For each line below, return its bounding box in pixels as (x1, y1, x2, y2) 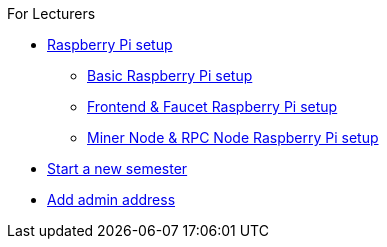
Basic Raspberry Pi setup (87, 67, 253, 84)
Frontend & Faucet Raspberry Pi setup (87, 98, 338, 115)
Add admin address (47, 191, 176, 208)
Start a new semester (47, 160, 188, 177)
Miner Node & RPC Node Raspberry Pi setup (87, 129, 379, 146)
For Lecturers (7, 5, 96, 22)
